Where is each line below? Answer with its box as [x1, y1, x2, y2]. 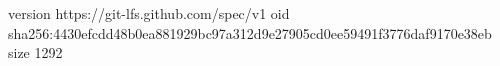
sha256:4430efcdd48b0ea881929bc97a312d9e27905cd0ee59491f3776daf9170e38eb [8, 22, 492, 43]
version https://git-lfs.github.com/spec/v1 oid [8, 3, 290, 23]
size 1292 [8, 42, 63, 63]
